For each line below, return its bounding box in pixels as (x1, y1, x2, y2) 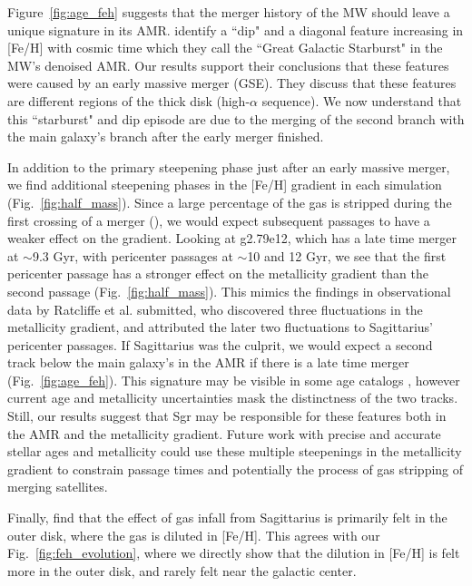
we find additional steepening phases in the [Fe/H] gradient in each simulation (7, 175, 442, 194)
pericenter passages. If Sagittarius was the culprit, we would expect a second (7, 335, 433, 354)
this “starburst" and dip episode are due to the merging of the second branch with (7, 109, 465, 128)
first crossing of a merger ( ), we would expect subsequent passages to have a (7, 210, 430, 230)
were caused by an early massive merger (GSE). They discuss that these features (7, 73, 457, 93)
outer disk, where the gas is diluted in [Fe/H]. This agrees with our (7, 525, 380, 544)
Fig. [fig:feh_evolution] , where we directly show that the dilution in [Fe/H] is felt (7, 543, 460, 562)
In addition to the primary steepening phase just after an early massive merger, (7, 157, 450, 176)
